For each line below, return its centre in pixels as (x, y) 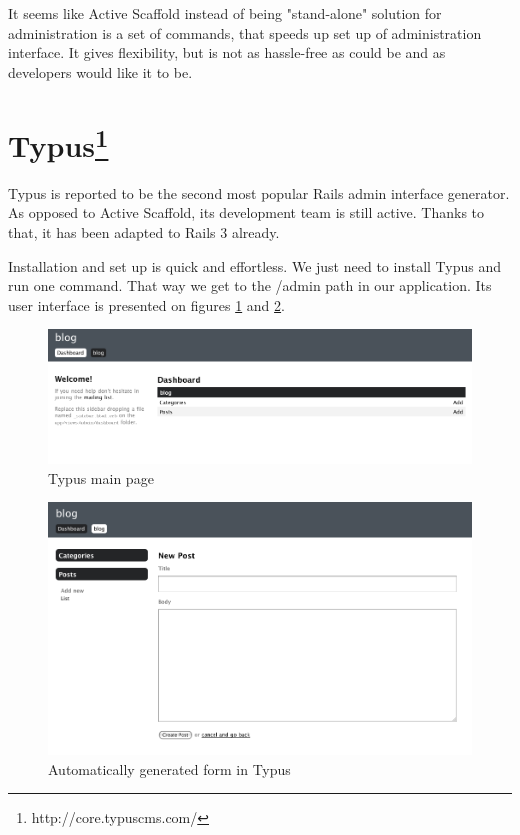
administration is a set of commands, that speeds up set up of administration (245, 32)
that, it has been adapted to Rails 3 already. (144, 232)
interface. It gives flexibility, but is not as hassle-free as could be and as (227, 52)
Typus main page (101, 477)
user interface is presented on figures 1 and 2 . (146, 304)
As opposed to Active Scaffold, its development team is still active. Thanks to (246, 212)
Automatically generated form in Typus (169, 768)
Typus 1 (58, 142)
